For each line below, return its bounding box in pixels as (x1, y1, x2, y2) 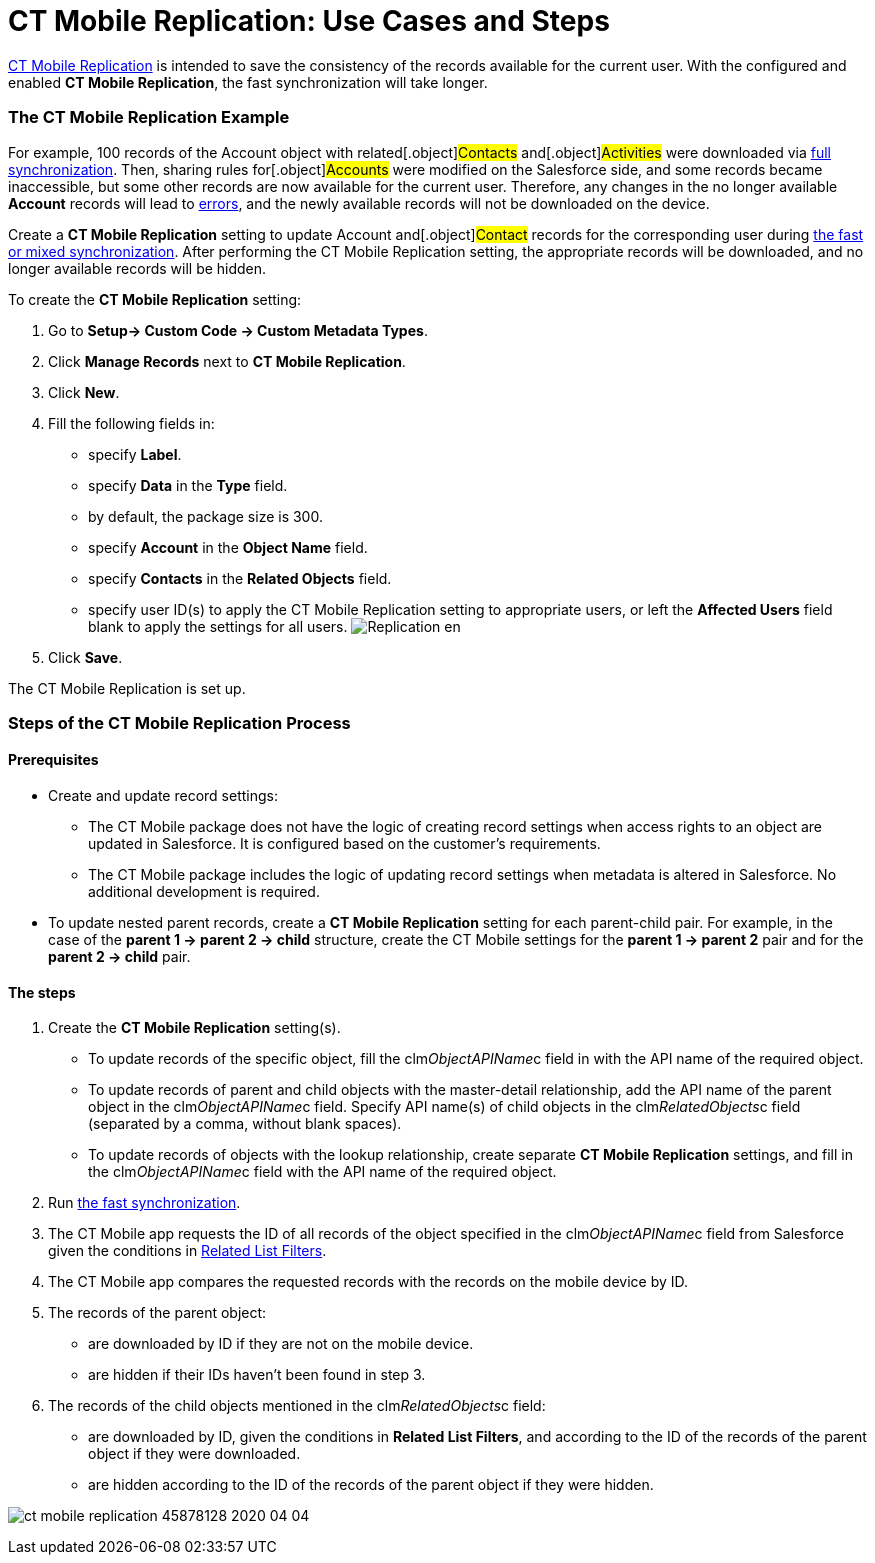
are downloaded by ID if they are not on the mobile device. (88, 1335, 474, 1353)
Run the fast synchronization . (48, 1194, 241, 1212)
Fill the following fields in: (48, 414, 215, 432)
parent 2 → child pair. (48, 948, 191, 966)
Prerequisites (8, 751, 99, 769)
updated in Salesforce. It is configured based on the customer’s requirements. (88, 835, 601, 853)
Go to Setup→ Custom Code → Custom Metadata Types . (48, 321, 428, 339)
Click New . (48, 383, 120, 401)
